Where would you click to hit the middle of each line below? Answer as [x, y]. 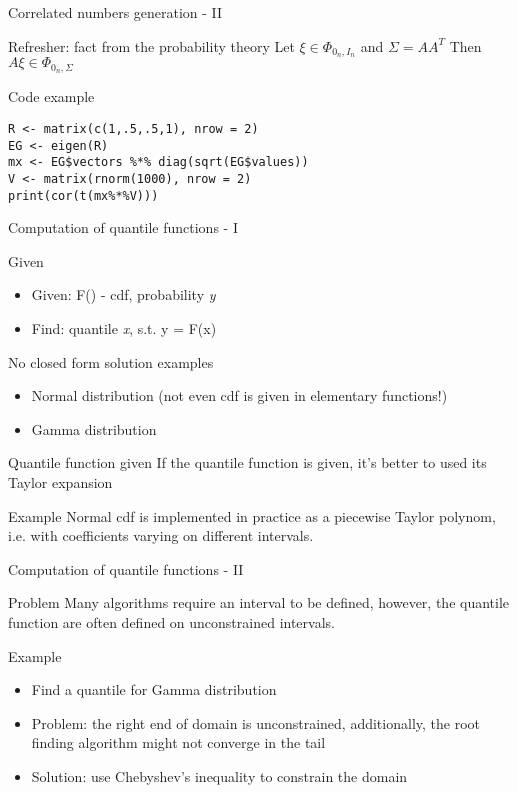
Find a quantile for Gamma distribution [154, 689]
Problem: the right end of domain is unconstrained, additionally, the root [255, 722]
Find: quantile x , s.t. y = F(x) [124, 327]
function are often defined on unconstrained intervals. [171, 621]
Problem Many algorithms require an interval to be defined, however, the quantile [259, 602]
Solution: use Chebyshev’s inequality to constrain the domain [219, 775]
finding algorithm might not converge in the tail [178, 742]
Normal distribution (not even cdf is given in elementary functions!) [239, 395]
